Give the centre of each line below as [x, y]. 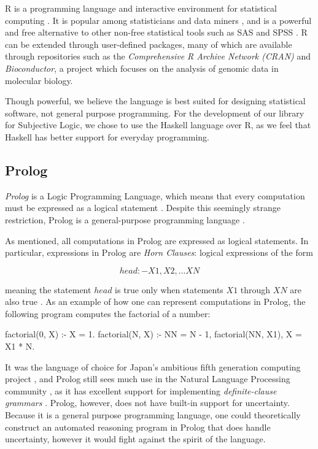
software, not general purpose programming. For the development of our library [155, 113]
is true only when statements [169, 289]
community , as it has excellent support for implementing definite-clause [141, 390]
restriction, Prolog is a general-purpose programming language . [125, 219]
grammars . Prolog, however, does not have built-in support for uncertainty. [147, 403]
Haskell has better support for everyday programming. [107, 136]
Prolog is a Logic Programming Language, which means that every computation [155, 195]
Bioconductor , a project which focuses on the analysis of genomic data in [142, 68]
